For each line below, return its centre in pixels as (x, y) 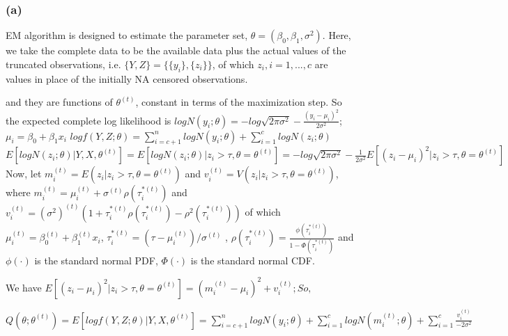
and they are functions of (59, 102)
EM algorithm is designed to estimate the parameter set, (127, 35)
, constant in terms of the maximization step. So (239, 102)
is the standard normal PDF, (96, 260)
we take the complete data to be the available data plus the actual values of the (176, 50)
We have (24, 287)
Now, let (24, 174)
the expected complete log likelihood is (88, 120)
